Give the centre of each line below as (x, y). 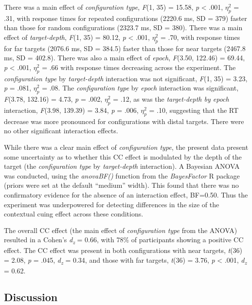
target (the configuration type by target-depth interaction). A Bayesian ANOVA (122, 166)
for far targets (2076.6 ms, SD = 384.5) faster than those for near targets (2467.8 (125, 48)
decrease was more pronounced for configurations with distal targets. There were (124, 121)
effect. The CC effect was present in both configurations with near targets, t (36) (123, 250)
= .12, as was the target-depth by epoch (171, 99)
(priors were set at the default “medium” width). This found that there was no (121, 185)
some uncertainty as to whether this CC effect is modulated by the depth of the (123, 156)
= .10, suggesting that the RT (194, 110)
